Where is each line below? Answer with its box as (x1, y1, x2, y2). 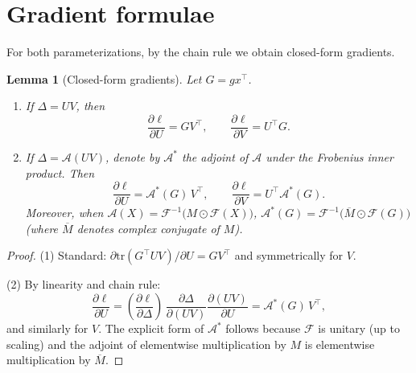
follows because (225, 320, 301, 336)
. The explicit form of (98, 320, 204, 336)
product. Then (25, 164, 95, 181)
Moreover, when (25, 204, 104, 221)
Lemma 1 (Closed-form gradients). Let (6, 70, 202, 87)
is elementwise (304, 335, 375, 352)
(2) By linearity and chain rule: (6, 276, 161, 293)
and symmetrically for (234, 247, 343, 264)
